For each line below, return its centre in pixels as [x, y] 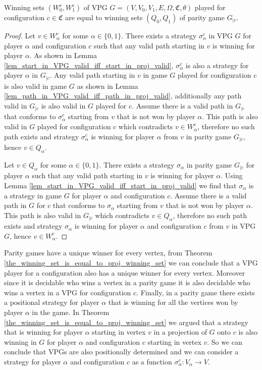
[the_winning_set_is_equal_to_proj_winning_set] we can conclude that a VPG [131, 262]
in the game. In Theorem [71, 312]
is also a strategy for [217, 65]
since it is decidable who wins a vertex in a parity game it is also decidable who [127, 282]
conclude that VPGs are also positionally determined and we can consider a [121, 352]
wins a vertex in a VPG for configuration [68, 292]
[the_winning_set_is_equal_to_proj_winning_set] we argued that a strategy [126, 322]
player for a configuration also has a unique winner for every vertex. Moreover [125, 272]
